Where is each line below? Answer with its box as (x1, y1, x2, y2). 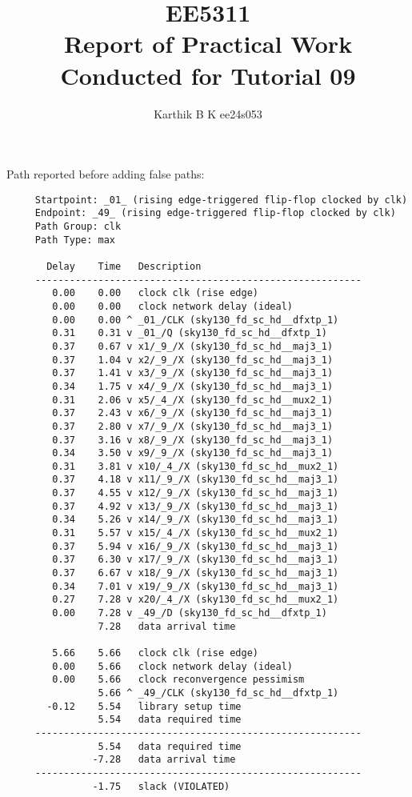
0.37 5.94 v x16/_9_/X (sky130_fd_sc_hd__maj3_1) (52, 540, 339, 552)
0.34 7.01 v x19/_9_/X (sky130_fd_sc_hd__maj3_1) (52, 580, 339, 592)
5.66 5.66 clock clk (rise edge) (52, 647, 258, 659)
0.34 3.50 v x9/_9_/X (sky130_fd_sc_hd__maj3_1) (52, 447, 334, 459)
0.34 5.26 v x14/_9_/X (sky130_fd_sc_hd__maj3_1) (52, 514, 339, 526)
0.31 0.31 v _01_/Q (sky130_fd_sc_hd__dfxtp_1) (52, 327, 327, 339)
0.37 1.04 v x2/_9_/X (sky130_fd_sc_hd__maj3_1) (52, 354, 334, 366)
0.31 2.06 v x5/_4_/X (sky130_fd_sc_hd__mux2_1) (52, 394, 334, 406)
